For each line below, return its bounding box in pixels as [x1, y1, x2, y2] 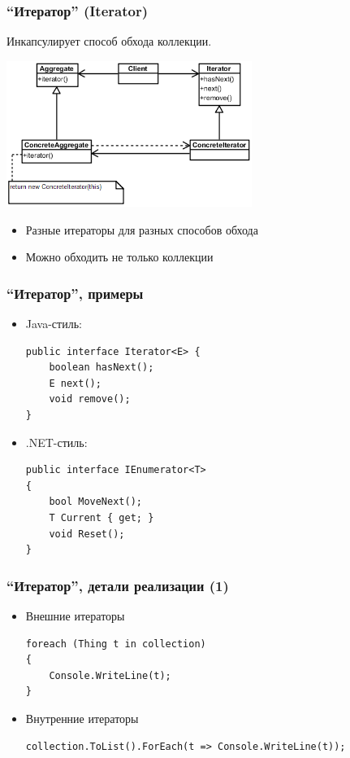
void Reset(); [49, 528, 125, 540]
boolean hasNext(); [49, 361, 154, 374]
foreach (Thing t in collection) [25, 638, 206, 650]
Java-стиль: [25, 315, 82, 332]
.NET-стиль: [25, 433, 88, 450]
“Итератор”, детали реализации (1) [6, 575, 229, 595]
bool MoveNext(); [49, 496, 142, 508]
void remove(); [49, 393, 131, 405]
